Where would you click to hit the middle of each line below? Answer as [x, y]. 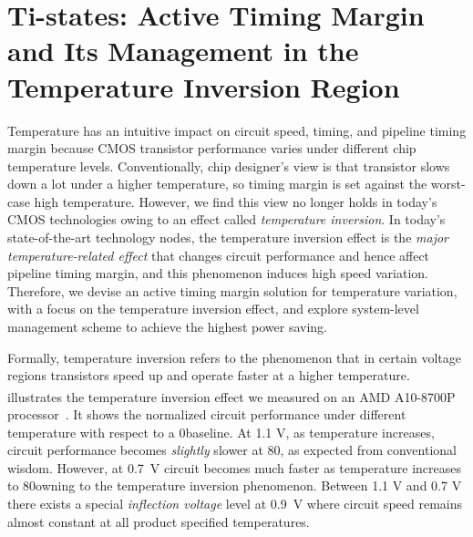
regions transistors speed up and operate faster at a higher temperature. [209, 375]
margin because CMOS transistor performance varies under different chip [212, 148]
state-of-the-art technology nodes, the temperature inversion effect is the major [228, 238]
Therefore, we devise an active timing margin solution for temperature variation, [232, 290]
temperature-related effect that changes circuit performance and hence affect [219, 255]
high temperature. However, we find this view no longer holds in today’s [236, 201]
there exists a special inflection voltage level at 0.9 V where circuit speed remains [235, 504]
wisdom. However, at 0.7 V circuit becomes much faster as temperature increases [234, 467]
